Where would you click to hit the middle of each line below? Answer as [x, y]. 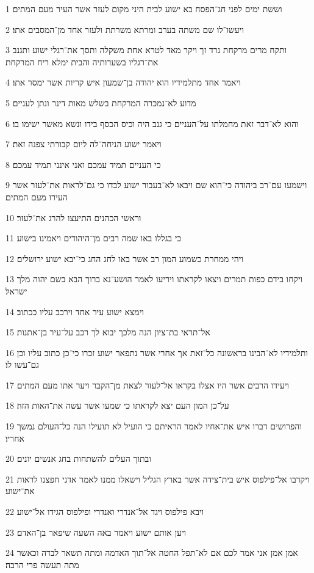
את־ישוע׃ [20, 491]
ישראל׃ [16, 290]
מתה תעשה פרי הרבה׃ [42, 564]
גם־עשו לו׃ [22, 364]
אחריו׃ [15, 438]
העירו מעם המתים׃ [37, 196]
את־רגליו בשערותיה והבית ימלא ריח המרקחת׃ [82, 61]
